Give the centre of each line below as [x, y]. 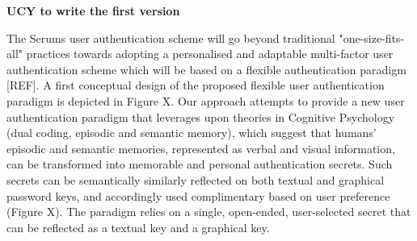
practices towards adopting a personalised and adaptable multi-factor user [210, 54]
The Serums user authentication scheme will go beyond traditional [171, 37]
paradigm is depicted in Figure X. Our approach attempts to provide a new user [206, 100]
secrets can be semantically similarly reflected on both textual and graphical [196, 179]
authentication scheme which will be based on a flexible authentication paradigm [206, 69]
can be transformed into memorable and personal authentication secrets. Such [200, 164]
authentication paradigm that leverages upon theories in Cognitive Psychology [201, 116]
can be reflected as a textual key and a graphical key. [138, 227]
